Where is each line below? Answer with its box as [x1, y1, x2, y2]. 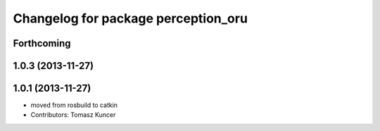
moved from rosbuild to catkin [30, 101, 118, 109]
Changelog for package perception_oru [13, 11, 248, 26]
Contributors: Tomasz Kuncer [30, 111, 116, 119]
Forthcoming [13, 37, 71, 49]
